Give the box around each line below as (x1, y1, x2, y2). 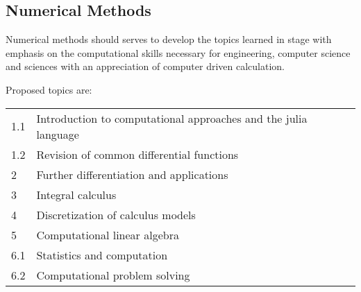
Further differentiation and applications (36, 166, 228, 182)
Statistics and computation (36, 246, 168, 263)
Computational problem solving (36, 266, 190, 283)
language (36, 126, 79, 142)
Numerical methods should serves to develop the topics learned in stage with (6, 32, 332, 46)
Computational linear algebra (36, 226, 179, 243)
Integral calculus (36, 186, 117, 203)
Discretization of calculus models (36, 206, 196, 223)
